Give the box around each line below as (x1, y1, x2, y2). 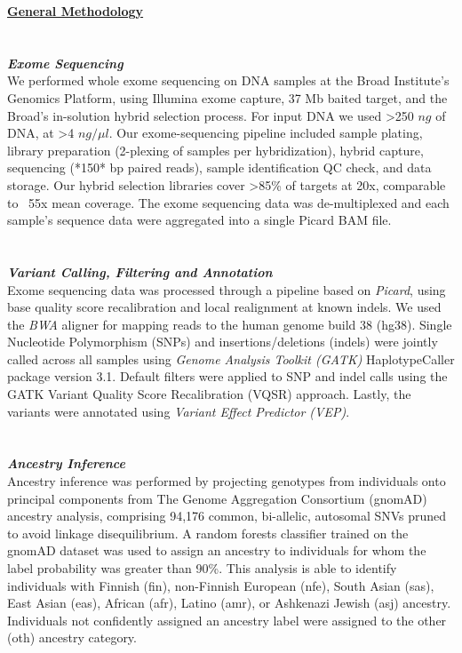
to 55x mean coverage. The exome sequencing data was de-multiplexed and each (7, 193, 450, 211)
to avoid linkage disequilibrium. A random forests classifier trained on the (7, 523, 409, 542)
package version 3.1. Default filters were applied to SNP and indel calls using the (7, 367, 448, 386)
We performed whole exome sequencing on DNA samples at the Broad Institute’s (7, 71, 450, 90)
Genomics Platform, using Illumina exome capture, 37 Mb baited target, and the (7, 88, 448, 107)
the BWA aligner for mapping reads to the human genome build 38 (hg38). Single (7, 315, 452, 333)
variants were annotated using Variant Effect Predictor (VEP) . (7, 402, 350, 420)
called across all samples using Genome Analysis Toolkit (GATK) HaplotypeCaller (7, 349, 455, 368)
